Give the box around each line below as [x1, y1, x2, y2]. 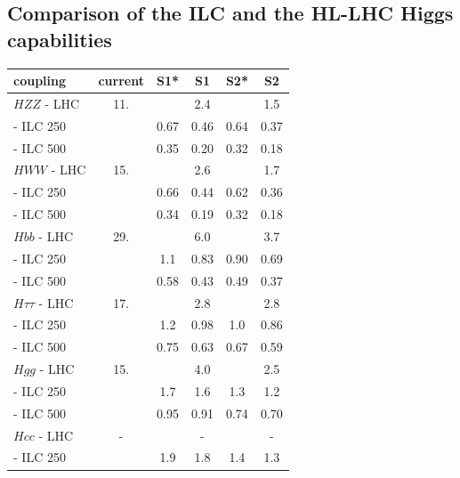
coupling [13, 71, 67, 90]
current [98, 71, 144, 90]
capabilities [7, 25, 112, 53]
